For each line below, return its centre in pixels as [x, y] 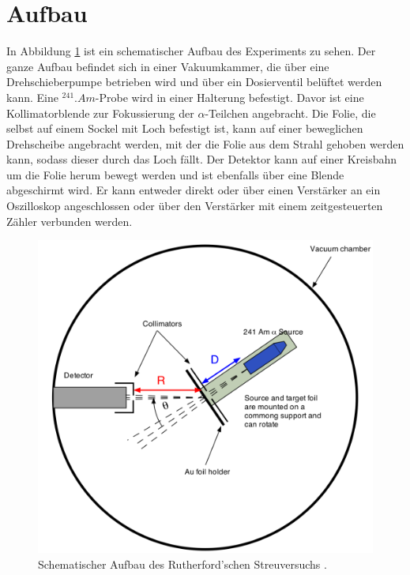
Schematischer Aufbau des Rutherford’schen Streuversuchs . [182, 564]
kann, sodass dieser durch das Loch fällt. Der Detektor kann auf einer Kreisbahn [202, 159]
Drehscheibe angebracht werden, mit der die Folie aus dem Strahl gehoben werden [205, 143]
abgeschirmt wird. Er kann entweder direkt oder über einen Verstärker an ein [194, 190]
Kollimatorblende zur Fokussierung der [100, 113]
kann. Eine [32, 97]
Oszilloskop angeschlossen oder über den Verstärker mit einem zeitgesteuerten [195, 206]
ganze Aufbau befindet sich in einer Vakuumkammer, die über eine [168, 66]
